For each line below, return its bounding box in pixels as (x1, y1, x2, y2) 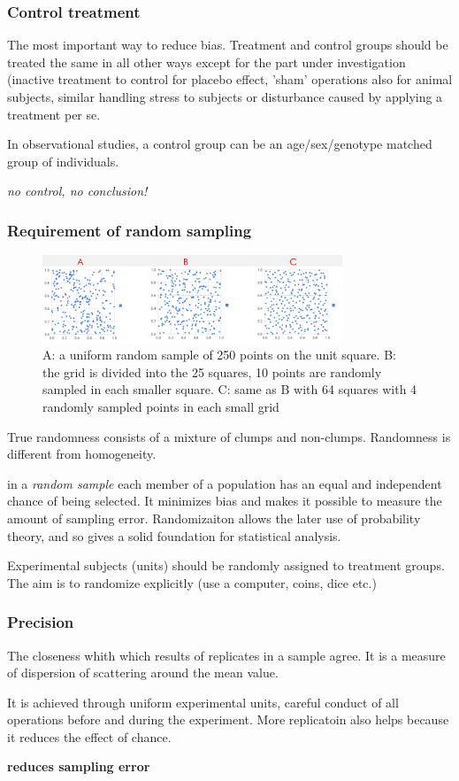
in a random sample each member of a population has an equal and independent (7, 474, 442, 492)
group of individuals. (7, 151, 119, 170)
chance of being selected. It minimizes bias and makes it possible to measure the (7, 491, 442, 510)
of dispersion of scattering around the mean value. (7, 663, 279, 682)
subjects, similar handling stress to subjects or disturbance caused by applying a (7, 88, 443, 105)
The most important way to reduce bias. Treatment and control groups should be (7, 35, 448, 54)
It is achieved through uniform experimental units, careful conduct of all (7, 692, 399, 711)
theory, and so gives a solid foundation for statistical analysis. (7, 526, 341, 545)
